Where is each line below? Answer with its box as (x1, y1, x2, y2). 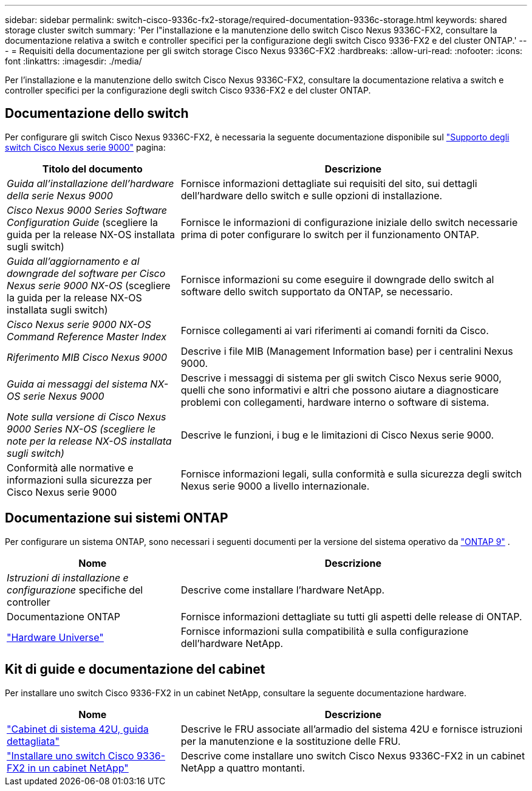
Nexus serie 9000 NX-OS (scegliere (7, 279, 171, 292)
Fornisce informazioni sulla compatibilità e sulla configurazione (180, 625, 469, 637)
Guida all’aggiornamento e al (7, 255, 140, 267)
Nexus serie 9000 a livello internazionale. (180, 479, 370, 492)
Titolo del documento (42, 162, 143, 175)
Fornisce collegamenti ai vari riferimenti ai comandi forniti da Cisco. (180, 324, 489, 337)
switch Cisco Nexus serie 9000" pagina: (5, 142, 166, 152)
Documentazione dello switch (5, 106, 189, 122)
